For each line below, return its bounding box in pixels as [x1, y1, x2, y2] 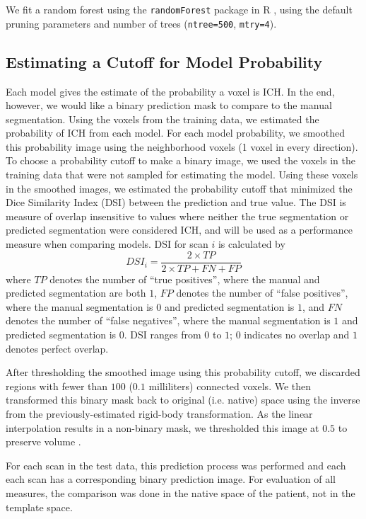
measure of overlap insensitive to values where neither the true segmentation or [6, 208, 349, 223]
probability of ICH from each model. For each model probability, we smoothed [6, 125, 345, 140]
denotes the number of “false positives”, [176, 285, 348, 300]
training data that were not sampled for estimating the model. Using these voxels [6, 167, 358, 182]
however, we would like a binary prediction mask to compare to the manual [6, 98, 332, 113]
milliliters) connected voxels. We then [148, 378, 312, 393]
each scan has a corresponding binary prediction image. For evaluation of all [6, 472, 336, 486]
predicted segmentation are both [6, 285, 146, 300]
